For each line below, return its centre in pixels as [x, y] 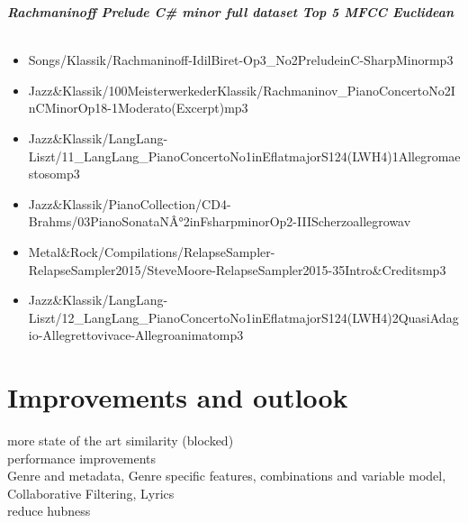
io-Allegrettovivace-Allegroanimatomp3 [136, 335]
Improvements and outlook [178, 397]
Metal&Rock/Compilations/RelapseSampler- [152, 251]
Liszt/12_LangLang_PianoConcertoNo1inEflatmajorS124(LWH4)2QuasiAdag [243, 317]
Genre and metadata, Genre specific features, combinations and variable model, [227, 476]
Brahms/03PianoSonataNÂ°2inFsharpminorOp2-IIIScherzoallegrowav [220, 221]
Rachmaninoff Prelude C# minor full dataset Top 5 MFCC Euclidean [231, 12]
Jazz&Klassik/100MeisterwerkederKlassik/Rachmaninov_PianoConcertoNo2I [242, 90]
